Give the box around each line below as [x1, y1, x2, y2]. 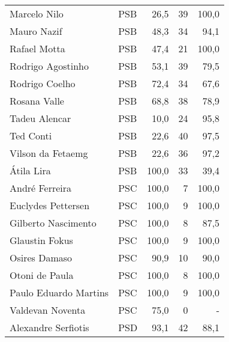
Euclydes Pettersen [10, 198, 90, 212]
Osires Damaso [10, 251, 73, 264]
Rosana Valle [10, 94, 64, 108]
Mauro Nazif [10, 24, 62, 38]
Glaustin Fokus [10, 233, 73, 247]
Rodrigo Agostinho [10, 59, 89, 73]
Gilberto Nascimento [10, 216, 97, 230]
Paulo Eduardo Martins [10, 286, 109, 299]
